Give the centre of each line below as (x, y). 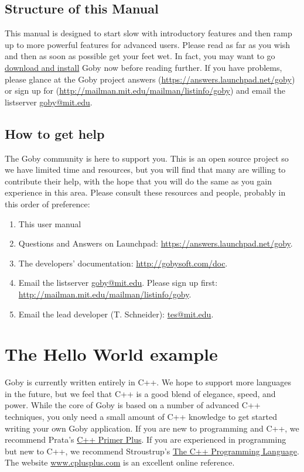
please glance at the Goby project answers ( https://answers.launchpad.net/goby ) (150, 79)
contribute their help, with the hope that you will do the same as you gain (139, 181)
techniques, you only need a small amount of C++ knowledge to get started (141, 416)
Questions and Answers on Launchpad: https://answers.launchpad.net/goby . (156, 243)
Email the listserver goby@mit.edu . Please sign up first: (118, 283)
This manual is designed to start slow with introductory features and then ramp (148, 33)
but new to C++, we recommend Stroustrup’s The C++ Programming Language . (152, 451)
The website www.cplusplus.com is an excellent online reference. (120, 462)
